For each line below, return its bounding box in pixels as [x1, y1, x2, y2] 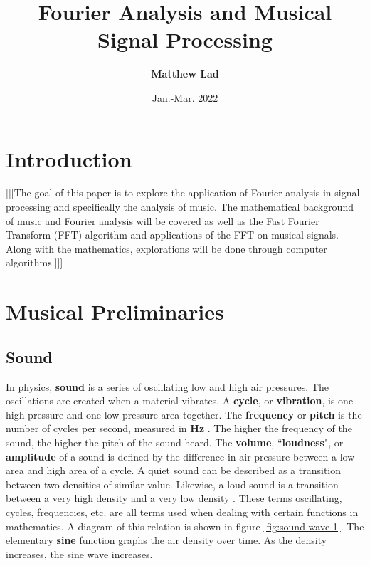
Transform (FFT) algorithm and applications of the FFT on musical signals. [6, 227, 339, 242]
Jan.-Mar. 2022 [152, 90, 218, 105]
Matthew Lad [151, 66, 219, 81]
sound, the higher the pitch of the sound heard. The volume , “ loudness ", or [6, 434, 344, 449]
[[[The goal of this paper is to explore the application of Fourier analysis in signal [6, 185, 360, 200]
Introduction [6, 144, 132, 173]
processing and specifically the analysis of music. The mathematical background [6, 199, 354, 214]
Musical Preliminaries [6, 297, 224, 326]
